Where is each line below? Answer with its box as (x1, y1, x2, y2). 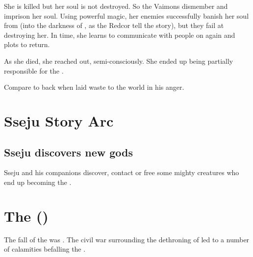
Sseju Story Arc (4, 110, 114, 130)
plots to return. (4, 39, 50, 50)
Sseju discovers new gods (4, 144, 133, 159)
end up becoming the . (4, 177, 72, 187)
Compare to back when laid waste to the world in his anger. (4, 82, 184, 92)
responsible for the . (4, 65, 64, 76)
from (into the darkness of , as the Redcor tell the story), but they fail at (4, 20, 224, 30)
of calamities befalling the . (4, 244, 86, 254)
